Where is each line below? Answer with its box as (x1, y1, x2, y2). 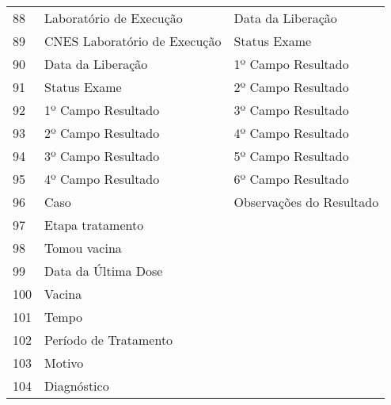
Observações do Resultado (233, 193, 379, 211)
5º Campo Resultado (233, 147, 349, 165)
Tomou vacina (44, 239, 122, 257)
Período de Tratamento (44, 330, 173, 349)
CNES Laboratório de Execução (44, 32, 222, 50)
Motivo (44, 353, 84, 372)
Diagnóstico (44, 376, 109, 395)
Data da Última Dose (44, 262, 163, 280)
